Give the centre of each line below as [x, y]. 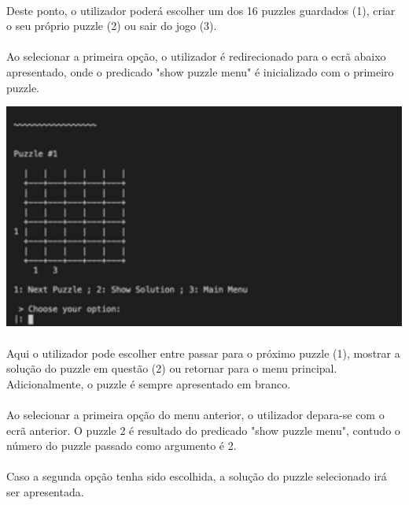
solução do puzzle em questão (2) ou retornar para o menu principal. [172, 368]
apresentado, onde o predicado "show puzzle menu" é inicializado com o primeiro [200, 71]
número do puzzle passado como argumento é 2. [122, 446]
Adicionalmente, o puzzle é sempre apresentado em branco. [149, 383]
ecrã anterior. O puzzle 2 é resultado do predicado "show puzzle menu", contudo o [203, 430]
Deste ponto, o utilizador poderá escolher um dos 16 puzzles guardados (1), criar [201, 10]
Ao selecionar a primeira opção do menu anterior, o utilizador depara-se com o [195, 415]
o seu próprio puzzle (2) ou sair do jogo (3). [112, 26]
